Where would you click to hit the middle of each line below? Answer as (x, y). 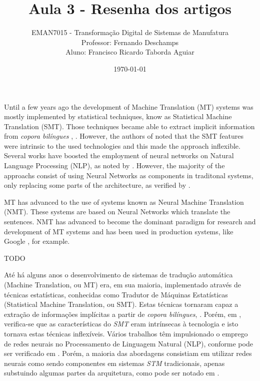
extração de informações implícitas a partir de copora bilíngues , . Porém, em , (123, 314)
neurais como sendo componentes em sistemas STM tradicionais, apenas (114, 363)
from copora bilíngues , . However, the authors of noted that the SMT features (124, 136)
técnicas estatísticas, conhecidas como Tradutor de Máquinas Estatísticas (116, 294)
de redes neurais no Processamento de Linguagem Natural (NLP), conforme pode (128, 343)
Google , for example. (37, 241)
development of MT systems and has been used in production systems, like (119, 231)
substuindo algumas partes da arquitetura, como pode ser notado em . (112, 373)
